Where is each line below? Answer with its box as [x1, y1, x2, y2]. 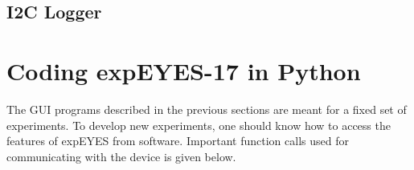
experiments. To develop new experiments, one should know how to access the [6, 116, 391, 133]
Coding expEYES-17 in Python [6, 54, 361, 87]
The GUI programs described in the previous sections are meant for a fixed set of [6, 100, 407, 117]
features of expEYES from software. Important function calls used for [6, 132, 349, 149]
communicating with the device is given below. [6, 148, 236, 164]
